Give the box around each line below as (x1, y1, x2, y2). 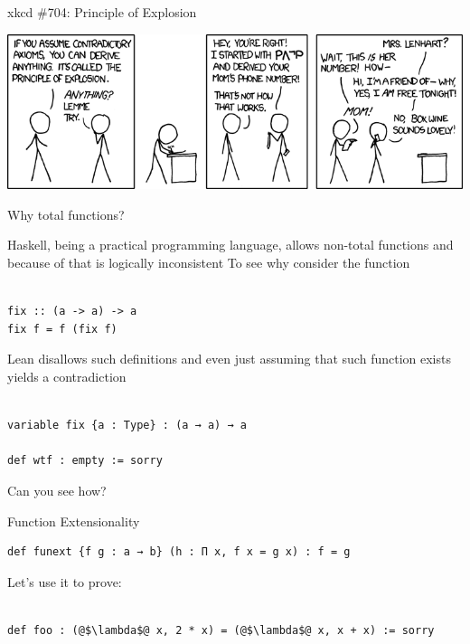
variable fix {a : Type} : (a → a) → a (7, 419, 247, 432)
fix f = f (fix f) (7, 322, 117, 336)
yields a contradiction (7, 366, 127, 385)
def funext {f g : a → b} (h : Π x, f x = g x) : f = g (7, 545, 351, 559)
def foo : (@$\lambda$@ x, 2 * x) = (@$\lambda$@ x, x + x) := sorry (7, 623, 435, 637)
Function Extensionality (7, 511, 140, 530)
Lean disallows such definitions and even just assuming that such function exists (7, 349, 451, 368)
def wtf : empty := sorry (7, 454, 163, 468)
